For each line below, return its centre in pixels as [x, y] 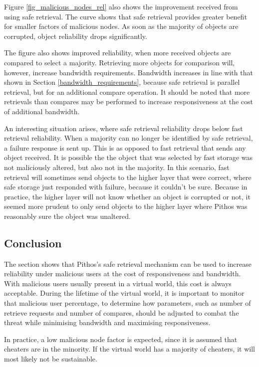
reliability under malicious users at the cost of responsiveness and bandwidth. [123, 274]
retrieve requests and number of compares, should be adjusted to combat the [122, 312]
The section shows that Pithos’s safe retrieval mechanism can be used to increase [128, 264]
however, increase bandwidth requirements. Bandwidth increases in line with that [129, 72]
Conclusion [33, 243]
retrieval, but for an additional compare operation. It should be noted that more [127, 92]
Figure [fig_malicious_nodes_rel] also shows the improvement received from [121, 6]
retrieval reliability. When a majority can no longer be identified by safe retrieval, [129, 138]
